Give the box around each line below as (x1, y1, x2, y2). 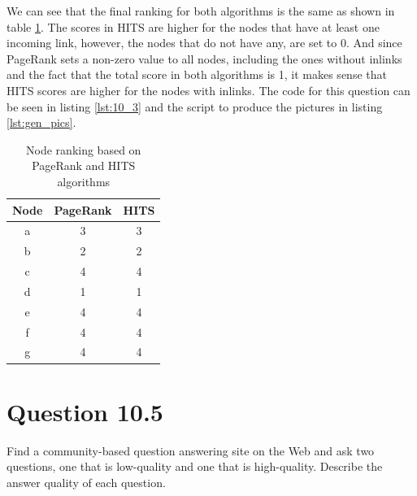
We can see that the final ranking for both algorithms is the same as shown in (7, 2, 395, 19)
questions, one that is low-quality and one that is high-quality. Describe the (7, 458, 383, 475)
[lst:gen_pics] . (7, 114, 76, 131)
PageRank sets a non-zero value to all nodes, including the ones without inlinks (7, 50, 402, 67)
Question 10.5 (7, 394, 163, 428)
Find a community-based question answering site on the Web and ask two (7, 442, 375, 459)
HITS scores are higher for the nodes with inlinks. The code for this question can (7, 81, 410, 98)
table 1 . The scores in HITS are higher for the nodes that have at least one (7, 18, 380, 35)
